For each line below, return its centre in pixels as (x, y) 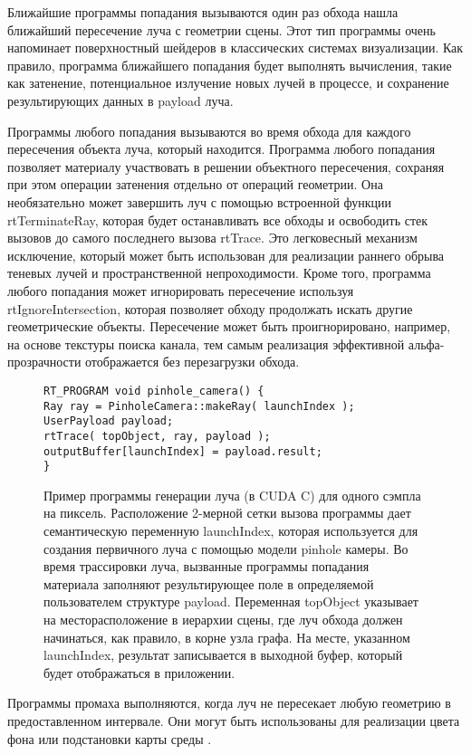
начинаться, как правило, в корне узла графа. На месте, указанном (227, 637)
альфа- (426, 344)
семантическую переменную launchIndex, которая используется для (231, 530)
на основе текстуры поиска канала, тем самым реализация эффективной (206, 344)
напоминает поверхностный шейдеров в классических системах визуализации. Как (235, 48)
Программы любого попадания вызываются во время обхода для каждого (209, 131)
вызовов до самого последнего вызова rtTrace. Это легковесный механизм (212, 238)
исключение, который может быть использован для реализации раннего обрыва (226, 255)
